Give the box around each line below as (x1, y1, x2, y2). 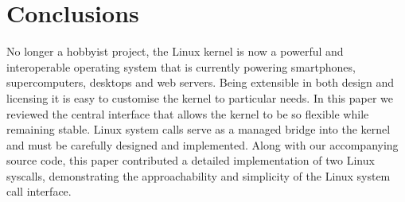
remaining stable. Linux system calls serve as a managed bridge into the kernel (6, 121, 391, 138)
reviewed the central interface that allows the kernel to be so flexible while (6, 105, 369, 122)
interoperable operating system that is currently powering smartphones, (6, 58, 356, 75)
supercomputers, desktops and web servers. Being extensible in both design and (6, 74, 395, 91)
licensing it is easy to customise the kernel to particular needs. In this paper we (6, 89, 393, 106)
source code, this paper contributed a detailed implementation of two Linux (6, 152, 375, 169)
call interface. (6, 183, 72, 200)
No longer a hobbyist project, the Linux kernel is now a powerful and (6, 43, 344, 60)
